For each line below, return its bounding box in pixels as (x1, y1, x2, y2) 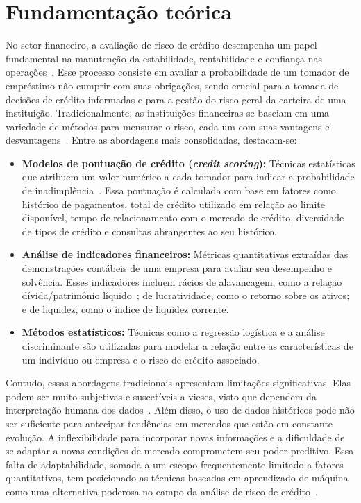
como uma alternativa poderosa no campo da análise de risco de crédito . (6, 484, 318, 498)
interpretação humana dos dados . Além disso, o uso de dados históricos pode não (6, 402, 355, 417)
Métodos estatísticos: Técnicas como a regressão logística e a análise (22, 325, 325, 339)
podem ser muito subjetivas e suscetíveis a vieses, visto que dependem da (6, 389, 317, 403)
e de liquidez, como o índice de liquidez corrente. (22, 301, 229, 316)
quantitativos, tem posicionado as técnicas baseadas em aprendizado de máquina (6, 470, 349, 485)
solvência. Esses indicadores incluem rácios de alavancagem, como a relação (22, 274, 342, 289)
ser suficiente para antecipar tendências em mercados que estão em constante (6, 416, 333, 430)
